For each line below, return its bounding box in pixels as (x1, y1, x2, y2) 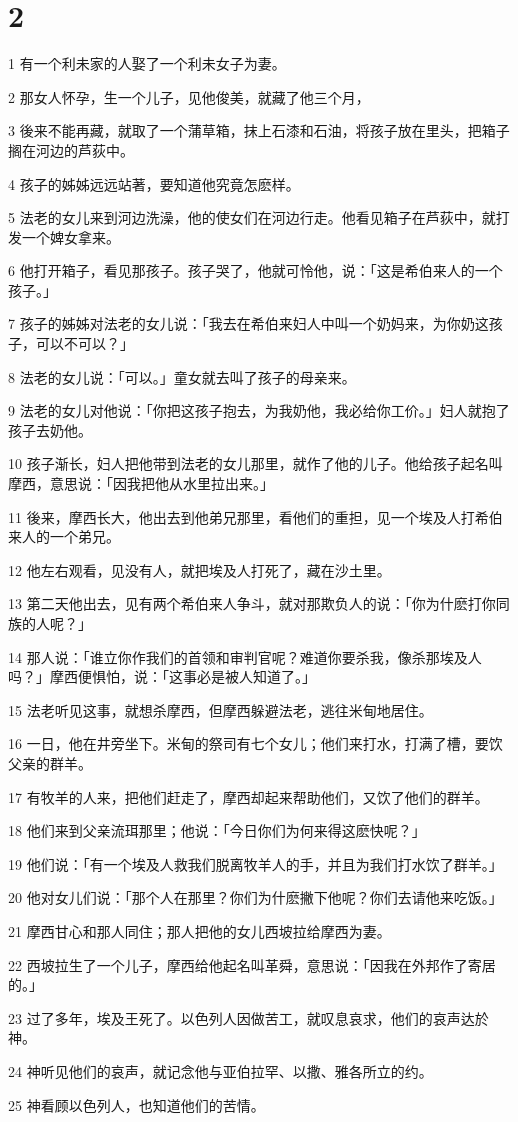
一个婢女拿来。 (21, 226, 120, 247)
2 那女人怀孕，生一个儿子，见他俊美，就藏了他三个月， (8, 86, 370, 107)
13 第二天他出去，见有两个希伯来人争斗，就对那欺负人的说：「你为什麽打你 (8, 593, 496, 614)
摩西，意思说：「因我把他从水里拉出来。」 (8, 473, 274, 494)
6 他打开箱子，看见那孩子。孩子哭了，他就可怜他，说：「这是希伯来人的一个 (8, 260, 503, 281)
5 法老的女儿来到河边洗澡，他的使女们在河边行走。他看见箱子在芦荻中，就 (8, 207, 496, 228)
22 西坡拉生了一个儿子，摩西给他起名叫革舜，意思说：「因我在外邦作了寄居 (8, 954, 496, 975)
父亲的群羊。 (8, 752, 92, 773)
